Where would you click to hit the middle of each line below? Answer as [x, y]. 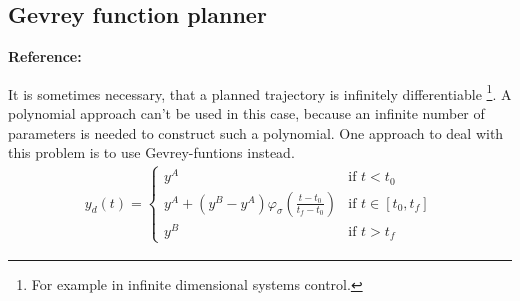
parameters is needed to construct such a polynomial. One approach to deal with [256, 132]
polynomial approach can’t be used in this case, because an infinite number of [246, 113]
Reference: [45, 56]
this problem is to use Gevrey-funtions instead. [151, 152]
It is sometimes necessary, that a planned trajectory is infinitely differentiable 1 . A [260, 92]
